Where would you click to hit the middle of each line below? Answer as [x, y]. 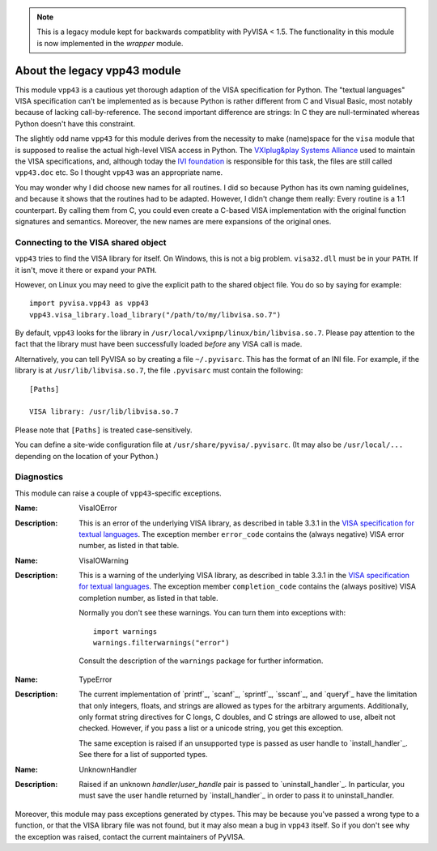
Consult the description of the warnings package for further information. [201, 661]
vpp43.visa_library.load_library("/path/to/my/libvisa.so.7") [155, 315]
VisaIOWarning [104, 560]
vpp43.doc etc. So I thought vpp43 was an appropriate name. [119, 172]
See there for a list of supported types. [143, 755]
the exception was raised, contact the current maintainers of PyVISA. [130, 836]
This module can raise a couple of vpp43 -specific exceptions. [118, 493]
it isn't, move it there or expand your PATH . [86, 270]
